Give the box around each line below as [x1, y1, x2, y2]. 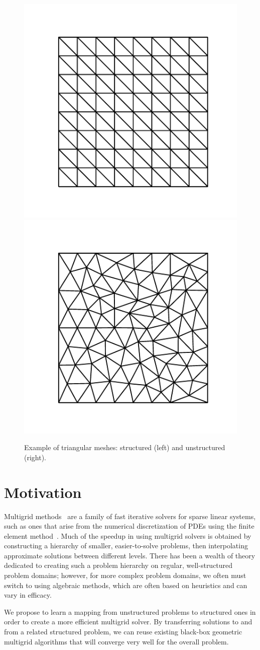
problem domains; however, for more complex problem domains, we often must [4, 570, 246, 581]
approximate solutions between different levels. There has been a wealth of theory [4, 550, 255, 560]
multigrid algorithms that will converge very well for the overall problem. [4, 636, 229, 646]
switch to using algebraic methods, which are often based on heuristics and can [4, 580, 247, 590]
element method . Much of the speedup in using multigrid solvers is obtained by [4, 530, 251, 541]
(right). [24, 452, 47, 462]
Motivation [4, 481, 82, 502]
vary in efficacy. [4, 590, 52, 600]
